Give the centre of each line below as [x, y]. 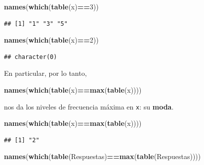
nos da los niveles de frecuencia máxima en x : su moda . [89, 106]
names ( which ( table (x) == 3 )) [51, 6]
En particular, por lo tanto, [45, 73]
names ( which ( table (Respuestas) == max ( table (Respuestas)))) [102, 156]
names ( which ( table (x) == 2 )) [51, 40]
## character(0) [31, 57]
